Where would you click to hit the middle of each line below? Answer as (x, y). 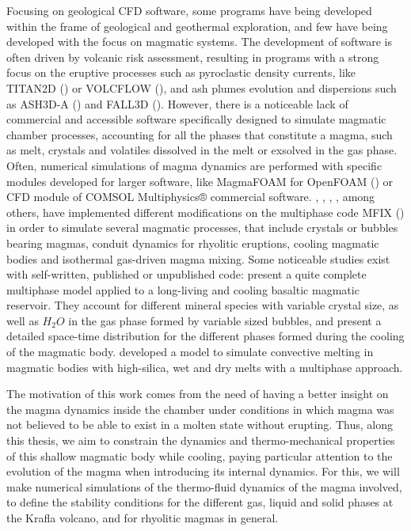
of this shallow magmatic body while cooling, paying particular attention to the (200, 455)
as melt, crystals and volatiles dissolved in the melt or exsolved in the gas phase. (202, 150)
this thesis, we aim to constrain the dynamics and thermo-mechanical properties (201, 440)
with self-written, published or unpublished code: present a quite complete (186, 274)
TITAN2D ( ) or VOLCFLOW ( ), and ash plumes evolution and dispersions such (202, 87)
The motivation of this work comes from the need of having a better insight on (198, 394)
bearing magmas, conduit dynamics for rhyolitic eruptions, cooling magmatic (193, 243)
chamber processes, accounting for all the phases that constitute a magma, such (200, 134)
